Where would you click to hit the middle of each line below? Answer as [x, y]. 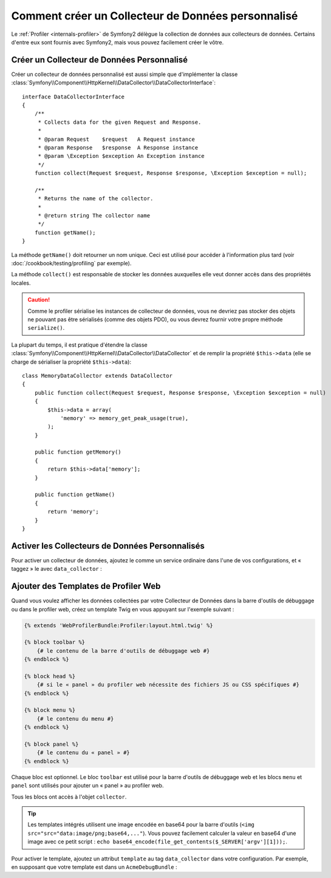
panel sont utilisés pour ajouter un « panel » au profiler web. [87, 786]
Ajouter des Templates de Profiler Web [86, 586]
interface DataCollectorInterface [73, 97]
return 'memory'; [73, 512]
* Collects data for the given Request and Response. [120, 122]
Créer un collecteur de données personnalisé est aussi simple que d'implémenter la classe [125, 74]
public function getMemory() [78, 452]
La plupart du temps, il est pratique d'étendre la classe [80, 345]
